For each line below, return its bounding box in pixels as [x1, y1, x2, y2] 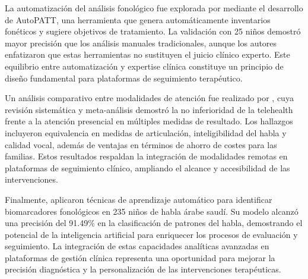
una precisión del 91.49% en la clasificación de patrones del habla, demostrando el [5, 217, 303, 229]
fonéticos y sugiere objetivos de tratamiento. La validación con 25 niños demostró [5, 25, 301, 37]
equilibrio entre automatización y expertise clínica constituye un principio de [5, 59, 284, 72]
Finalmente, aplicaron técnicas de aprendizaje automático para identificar [5, 193, 272, 205]
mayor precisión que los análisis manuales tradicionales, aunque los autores [5, 36, 277, 49]
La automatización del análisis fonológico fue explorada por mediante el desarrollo [5, 2, 303, 14]
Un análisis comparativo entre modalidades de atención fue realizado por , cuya [5, 92, 294, 104]
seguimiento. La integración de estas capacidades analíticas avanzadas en [5, 240, 269, 252]
